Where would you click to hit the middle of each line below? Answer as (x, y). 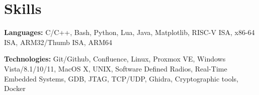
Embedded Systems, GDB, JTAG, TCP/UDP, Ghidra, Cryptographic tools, (121, 78)
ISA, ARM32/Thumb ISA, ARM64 (58, 42)
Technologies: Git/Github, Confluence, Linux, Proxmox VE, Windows (115, 59)
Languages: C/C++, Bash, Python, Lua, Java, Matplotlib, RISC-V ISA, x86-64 (129, 32)
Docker (15, 88)
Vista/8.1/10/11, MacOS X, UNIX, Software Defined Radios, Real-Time (116, 68)
